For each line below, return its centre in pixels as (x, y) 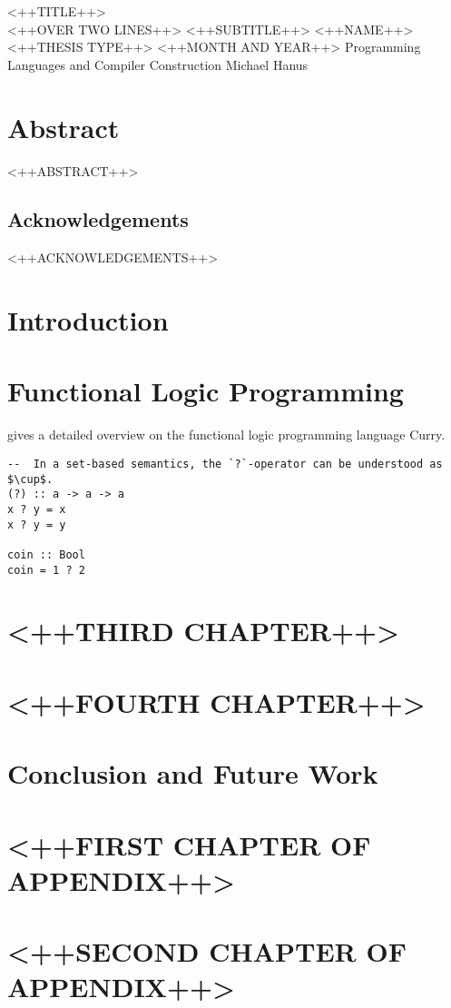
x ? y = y (37, 524)
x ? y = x (37, 509)
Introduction (88, 320)
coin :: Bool (46, 554)
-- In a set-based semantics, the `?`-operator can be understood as (225, 464)
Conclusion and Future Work (193, 773)
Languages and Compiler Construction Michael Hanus (158, 64)
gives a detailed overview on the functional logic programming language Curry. (226, 435)
